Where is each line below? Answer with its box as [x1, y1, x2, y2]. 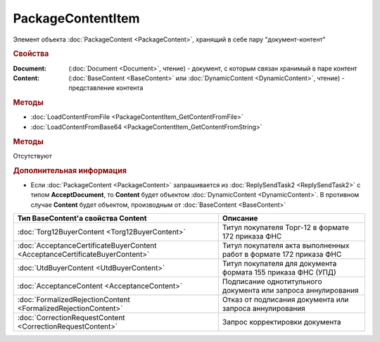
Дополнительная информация [13, 165, 127, 175]
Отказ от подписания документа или [222, 295, 349, 305]
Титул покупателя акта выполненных [222, 241, 350, 251]
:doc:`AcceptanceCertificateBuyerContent [17, 241, 157, 251]
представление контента [68, 84, 144, 92]
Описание [222, 213, 258, 223]
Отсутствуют [13, 151, 52, 160]
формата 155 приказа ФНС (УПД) [222, 267, 337, 277]
